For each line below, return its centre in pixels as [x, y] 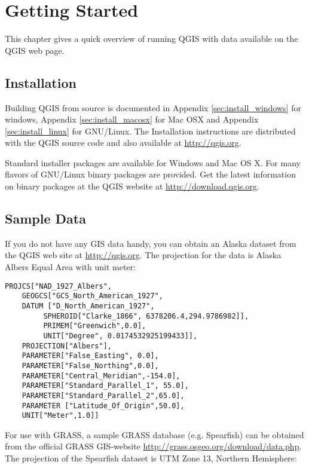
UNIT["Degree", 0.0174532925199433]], [120, 336]
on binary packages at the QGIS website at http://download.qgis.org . [132, 186]
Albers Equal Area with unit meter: [70, 267]
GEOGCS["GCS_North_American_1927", [92, 296]
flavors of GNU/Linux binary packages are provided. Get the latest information [150, 174]
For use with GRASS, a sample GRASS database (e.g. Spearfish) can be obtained [154, 434]
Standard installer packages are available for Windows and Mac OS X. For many [153, 162]
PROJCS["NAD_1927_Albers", [58, 286]
